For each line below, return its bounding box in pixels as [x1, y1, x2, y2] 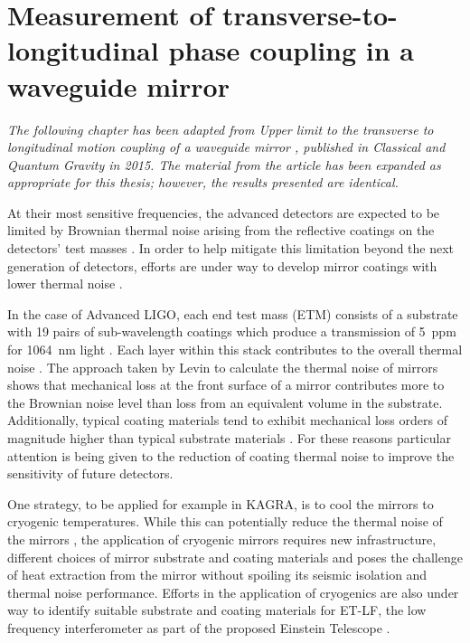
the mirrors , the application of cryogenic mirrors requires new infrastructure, [7, 529, 437, 548]
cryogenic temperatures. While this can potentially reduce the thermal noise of [7, 512, 443, 531]
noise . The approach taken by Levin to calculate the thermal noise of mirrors [7, 357, 438, 376]
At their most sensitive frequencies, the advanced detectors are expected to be [7, 203, 440, 222]
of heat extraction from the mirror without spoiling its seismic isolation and [7, 565, 428, 584]
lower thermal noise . [7, 274, 123, 293]
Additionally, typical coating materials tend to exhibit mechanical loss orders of [7, 411, 447, 430]
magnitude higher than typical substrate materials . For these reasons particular [7, 429, 451, 447]
